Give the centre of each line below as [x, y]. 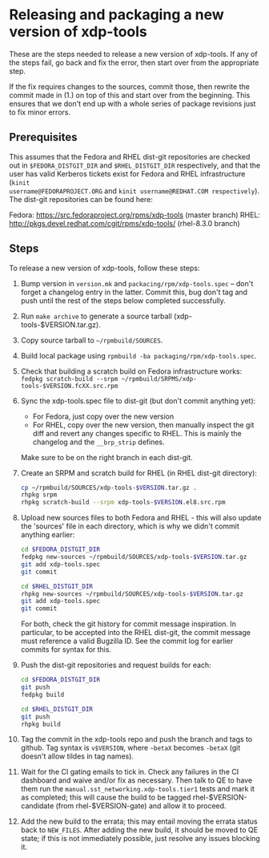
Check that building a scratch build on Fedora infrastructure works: [131, 371]
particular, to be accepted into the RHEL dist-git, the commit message [136, 633]
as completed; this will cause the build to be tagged [106, 797]
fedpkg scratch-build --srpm [69, 378]
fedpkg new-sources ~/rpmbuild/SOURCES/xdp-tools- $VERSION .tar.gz [134, 557]
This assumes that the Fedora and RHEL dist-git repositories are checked [130, 156]
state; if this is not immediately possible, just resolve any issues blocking [141, 839]
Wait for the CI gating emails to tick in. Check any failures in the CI [130, 772]
